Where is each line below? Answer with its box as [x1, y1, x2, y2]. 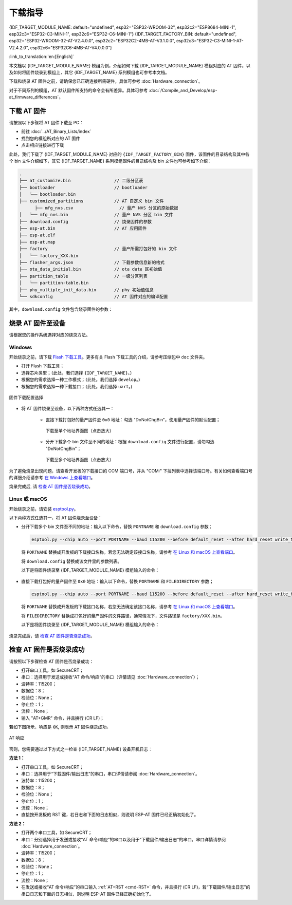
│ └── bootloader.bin [19, 191, 76, 197]
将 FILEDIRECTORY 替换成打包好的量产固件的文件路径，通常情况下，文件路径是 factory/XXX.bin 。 [21, 613, 225, 619]
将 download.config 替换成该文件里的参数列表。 [21, 558, 122, 564]
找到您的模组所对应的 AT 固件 [21, 135, 80, 141]
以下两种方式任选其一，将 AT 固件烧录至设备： [9, 514, 102, 521]
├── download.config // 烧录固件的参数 [19, 219, 152, 224]
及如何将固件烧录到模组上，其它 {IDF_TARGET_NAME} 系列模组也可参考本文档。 [9, 69, 170, 75]
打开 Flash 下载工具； [21, 363, 65, 369]
